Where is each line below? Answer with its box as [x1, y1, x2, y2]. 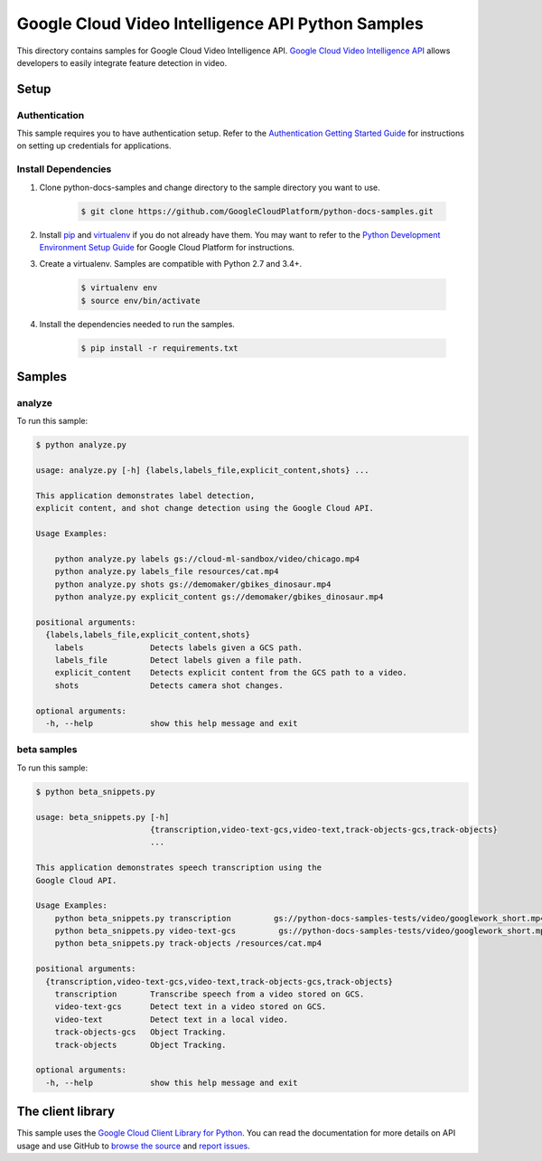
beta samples [16, 743, 78, 756]
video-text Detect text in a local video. [54, 1014, 289, 1024]
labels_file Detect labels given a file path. [54, 656, 303, 665]
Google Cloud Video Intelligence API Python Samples [16, 14, 424, 33]
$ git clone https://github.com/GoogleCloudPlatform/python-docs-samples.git [80, 206, 434, 216]
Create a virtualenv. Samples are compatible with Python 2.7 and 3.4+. [39, 259, 303, 269]
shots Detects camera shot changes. [54, 680, 284, 691]
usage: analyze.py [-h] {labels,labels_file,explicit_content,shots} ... [35, 466, 369, 476]
